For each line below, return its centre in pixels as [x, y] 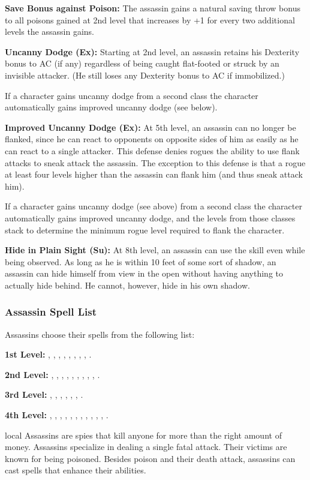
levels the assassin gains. [49, 31]
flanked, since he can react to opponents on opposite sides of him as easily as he [152, 139]
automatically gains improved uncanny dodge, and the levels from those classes [150, 217]
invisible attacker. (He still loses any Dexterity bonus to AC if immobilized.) [145, 75]
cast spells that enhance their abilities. [76, 470]
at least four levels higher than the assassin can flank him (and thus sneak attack [154, 174]
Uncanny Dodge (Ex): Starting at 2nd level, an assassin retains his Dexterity [152, 51]
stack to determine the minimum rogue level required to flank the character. [145, 229]
